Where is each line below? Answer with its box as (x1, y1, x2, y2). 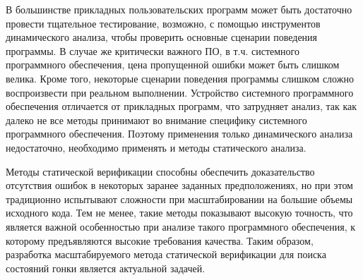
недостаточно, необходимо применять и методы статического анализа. (6, 140, 307, 154)
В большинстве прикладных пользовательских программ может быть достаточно (6, 2, 352, 16)
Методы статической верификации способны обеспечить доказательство (6, 164, 315, 178)
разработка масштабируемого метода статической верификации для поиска (6, 247, 326, 262)
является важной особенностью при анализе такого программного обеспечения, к (6, 219, 355, 233)
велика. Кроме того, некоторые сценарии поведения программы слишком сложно (6, 71, 354, 85)
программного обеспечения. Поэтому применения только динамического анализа (6, 126, 353, 141)
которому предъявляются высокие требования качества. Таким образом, (6, 233, 314, 248)
